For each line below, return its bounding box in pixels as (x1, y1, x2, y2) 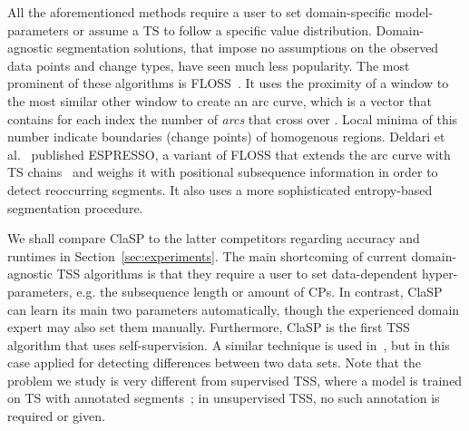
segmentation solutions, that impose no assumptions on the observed (56, 38, 439, 57)
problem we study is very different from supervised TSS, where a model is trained (7, 370, 463, 389)
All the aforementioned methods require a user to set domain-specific (7, 3, 391, 21)
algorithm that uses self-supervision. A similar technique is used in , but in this (7, 335, 450, 354)
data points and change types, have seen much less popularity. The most (7, 55, 410, 74)
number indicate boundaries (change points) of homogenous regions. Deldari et (7, 127, 445, 146)
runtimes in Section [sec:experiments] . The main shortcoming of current (7, 246, 407, 265)
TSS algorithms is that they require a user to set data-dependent (56, 264, 418, 283)
